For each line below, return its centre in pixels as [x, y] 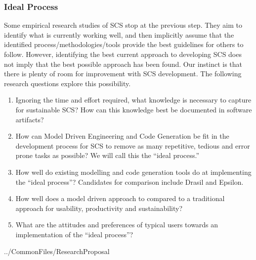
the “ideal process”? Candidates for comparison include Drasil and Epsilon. [129, 182]
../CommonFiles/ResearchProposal [57, 251]
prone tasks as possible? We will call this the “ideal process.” [107, 155]
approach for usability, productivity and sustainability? [99, 208]
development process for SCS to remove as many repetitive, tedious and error [133, 145]
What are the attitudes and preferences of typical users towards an [117, 225]
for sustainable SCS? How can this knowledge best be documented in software [134, 109]
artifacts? [30, 119]
